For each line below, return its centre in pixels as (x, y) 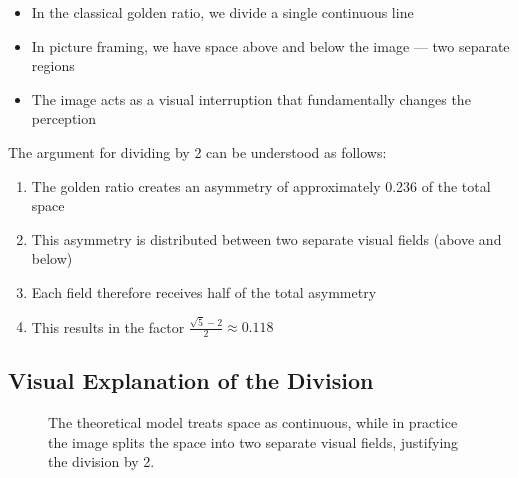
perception (64, 118)
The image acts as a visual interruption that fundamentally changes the (251, 98)
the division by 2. (101, 461)
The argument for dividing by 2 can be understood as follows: (197, 151)
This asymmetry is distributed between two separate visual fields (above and (266, 238)
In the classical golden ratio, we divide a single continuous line (222, 12)
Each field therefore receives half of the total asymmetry (204, 291)
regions (53, 65)
